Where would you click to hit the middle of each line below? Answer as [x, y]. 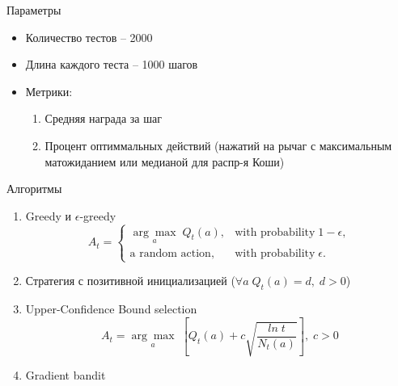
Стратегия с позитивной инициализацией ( [130, 281]
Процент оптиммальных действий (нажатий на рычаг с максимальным [218, 145]
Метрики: [49, 91]
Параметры [34, 10]
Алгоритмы [34, 189]
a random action [170, 253]
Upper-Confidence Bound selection [111, 308]
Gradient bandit [66, 375]
